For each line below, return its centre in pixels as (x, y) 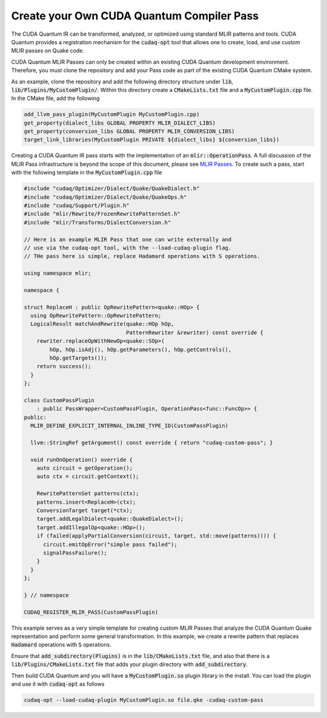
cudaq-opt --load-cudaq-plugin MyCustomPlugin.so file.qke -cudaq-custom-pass (144, 700)
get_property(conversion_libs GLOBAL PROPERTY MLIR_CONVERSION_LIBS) (129, 131)
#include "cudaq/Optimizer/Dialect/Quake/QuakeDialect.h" (112, 189)
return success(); (64, 367)
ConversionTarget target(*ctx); (85, 511)
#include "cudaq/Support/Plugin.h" (77, 205)
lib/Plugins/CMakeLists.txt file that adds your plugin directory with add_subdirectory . (130, 664)
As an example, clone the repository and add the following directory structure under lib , (122, 81)
